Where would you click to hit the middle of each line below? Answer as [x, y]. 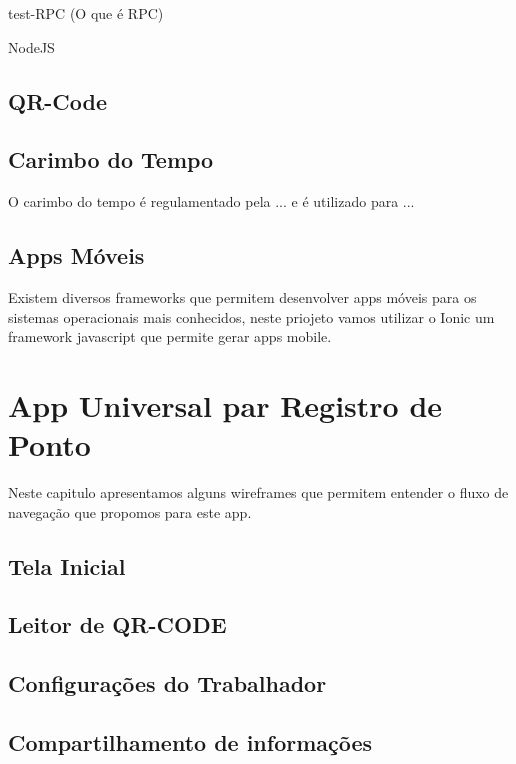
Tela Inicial [67, 565]
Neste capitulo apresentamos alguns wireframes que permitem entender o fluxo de [258, 492]
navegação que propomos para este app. [130, 511]
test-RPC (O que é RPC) [86, 13]
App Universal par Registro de [225, 404]
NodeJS [31, 46]
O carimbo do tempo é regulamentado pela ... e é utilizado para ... [211, 201]
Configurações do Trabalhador [167, 683]
